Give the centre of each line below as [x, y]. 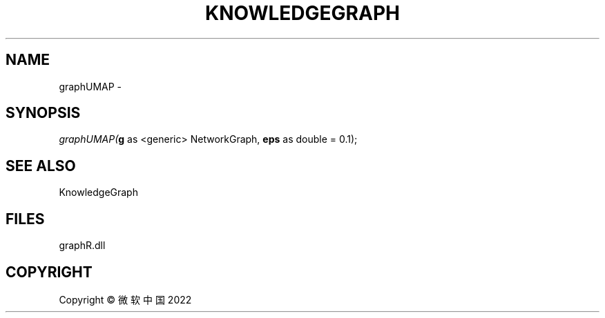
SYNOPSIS [43, 113]
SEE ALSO [41, 166]
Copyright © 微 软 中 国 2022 [125, 299]
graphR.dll [82, 246]
